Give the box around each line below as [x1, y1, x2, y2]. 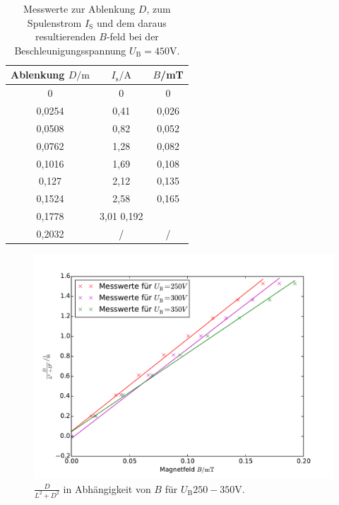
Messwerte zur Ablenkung [23, 1, 136, 16]
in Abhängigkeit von [63, 481, 151, 496]
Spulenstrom [27, 15, 82, 30]
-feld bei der [106, 29, 159, 44]
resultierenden [35, 29, 96, 44]
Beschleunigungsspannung [14, 42, 126, 57]
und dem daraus [96, 15, 167, 30]
